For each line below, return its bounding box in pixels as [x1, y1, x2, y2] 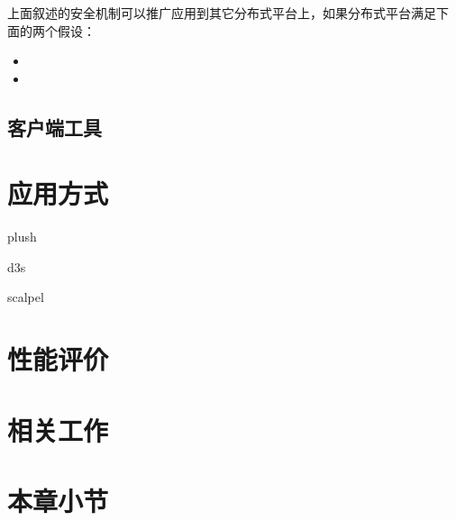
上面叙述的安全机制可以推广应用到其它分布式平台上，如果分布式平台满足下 [7, 4, 449, 22]
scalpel [7, 288, 44, 306]
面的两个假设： [7, 21, 96, 40]
